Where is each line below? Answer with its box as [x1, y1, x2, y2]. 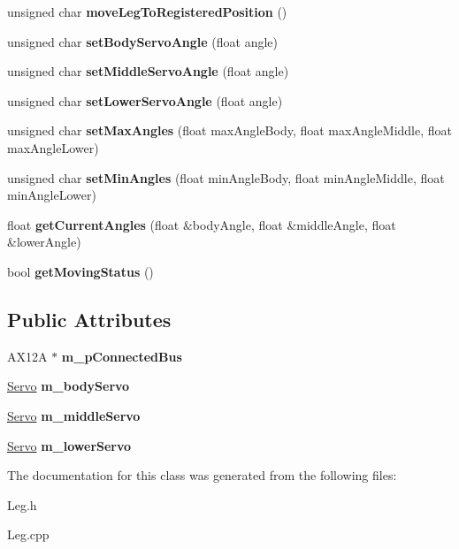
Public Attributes [7, 305, 172, 332]
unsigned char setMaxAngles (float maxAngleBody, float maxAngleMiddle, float [7, 121, 453, 140]
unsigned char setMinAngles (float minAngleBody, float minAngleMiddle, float [7, 168, 445, 187]
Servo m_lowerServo [7, 436, 132, 454]
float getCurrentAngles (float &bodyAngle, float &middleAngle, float [7, 215, 396, 233]
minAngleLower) [7, 186, 96, 204]
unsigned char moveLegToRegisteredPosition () [7, 3, 287, 20]
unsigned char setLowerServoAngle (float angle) [7, 91, 283, 110]
